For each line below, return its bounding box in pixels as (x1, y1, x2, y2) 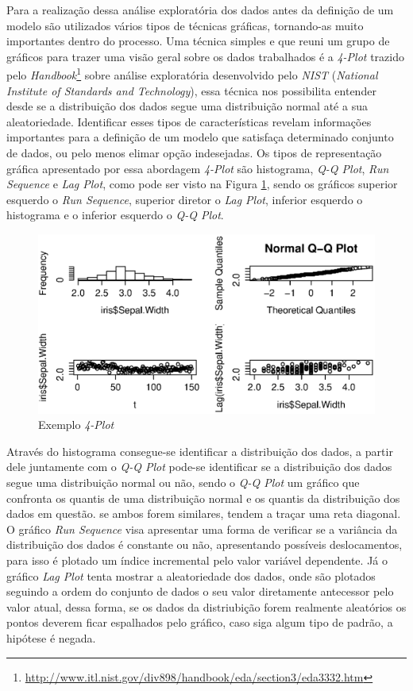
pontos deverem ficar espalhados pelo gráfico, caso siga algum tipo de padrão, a (6, 614, 393, 631)
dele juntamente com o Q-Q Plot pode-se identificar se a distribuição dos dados (6, 458, 392, 475)
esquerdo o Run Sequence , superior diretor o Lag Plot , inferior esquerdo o (6, 191, 363, 207)
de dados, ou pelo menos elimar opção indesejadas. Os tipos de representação (6, 145, 382, 160)
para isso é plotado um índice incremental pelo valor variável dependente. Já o (6, 551, 388, 568)
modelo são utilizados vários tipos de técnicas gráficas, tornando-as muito (6, 17, 364, 33)
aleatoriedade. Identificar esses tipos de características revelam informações (6, 113, 372, 129)
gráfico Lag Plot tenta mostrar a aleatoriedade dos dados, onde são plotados (6, 567, 376, 584)
